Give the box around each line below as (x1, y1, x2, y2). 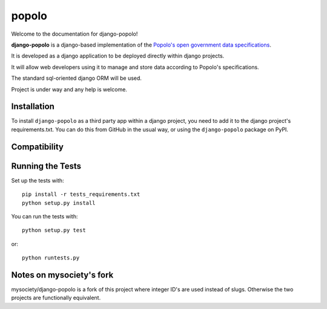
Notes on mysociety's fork (11, 270, 114, 280)
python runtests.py (22, 255, 80, 261)
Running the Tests (11, 161, 82, 171)
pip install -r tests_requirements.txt (22, 191, 140, 198)
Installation (11, 102, 54, 112)
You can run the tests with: (11, 212, 78, 220)
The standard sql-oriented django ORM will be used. (11, 74, 142, 82)
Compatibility (11, 141, 64, 152)
